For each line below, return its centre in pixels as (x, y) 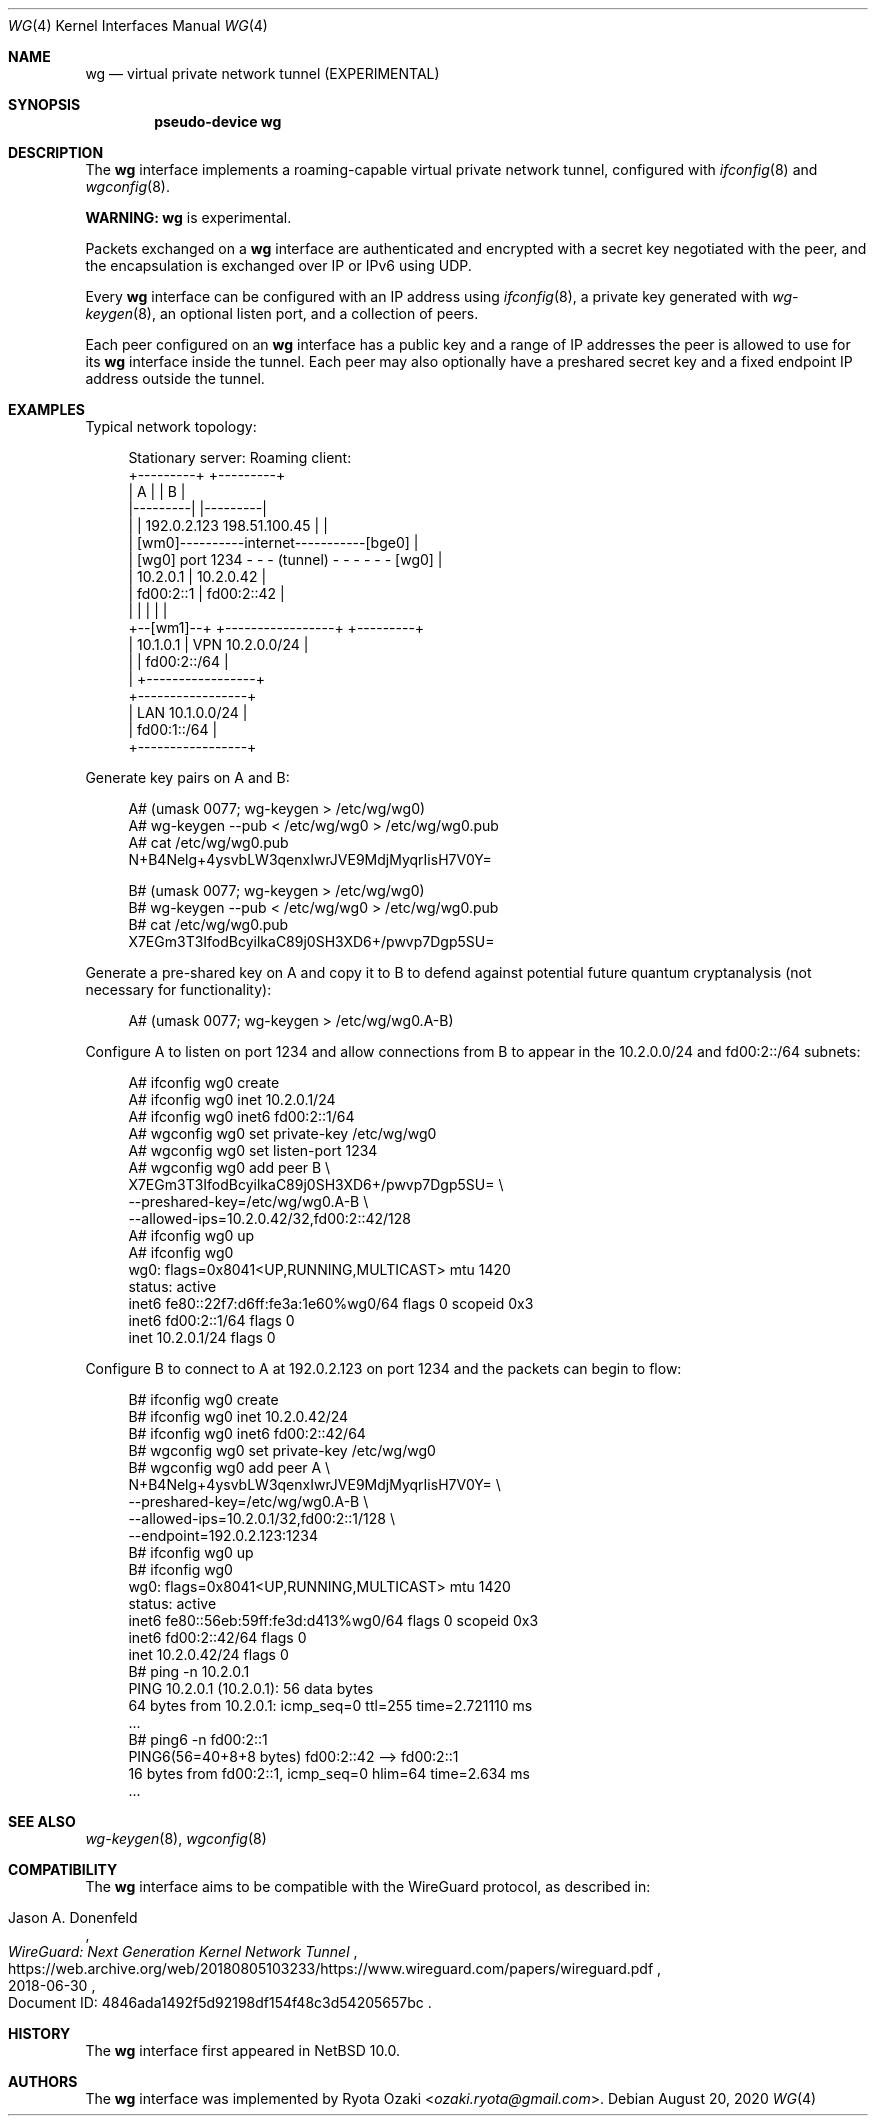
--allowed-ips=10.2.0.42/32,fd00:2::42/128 (269, 1218)
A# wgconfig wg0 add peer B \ (229, 1167)
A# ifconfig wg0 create (204, 1082)
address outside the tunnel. (175, 378)
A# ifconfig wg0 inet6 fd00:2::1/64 (241, 1116)
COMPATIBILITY (63, 1869)
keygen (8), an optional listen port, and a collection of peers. (282, 313)
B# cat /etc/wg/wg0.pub (208, 924)
